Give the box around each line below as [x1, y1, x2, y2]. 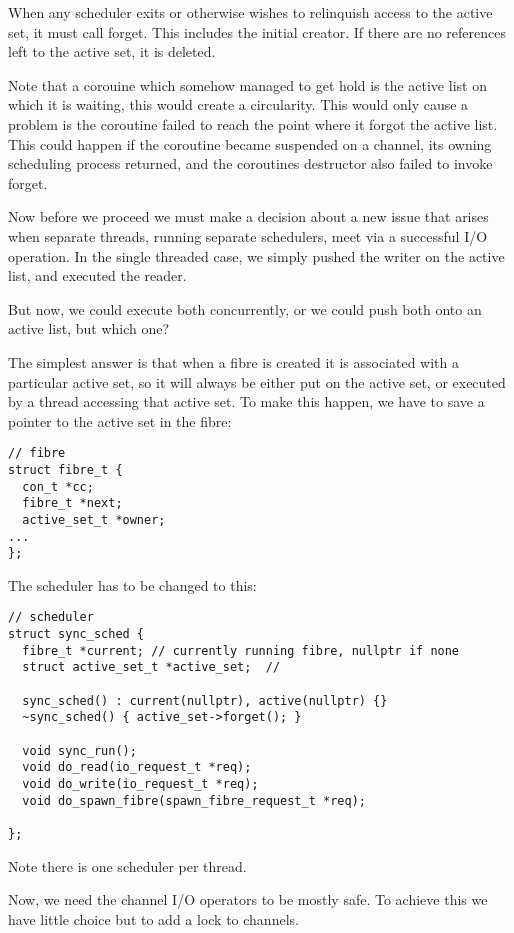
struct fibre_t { [8, 462, 123, 477]
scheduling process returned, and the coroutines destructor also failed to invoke [8, 153, 493, 174]
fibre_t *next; [22, 496, 123, 511]
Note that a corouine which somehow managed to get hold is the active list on [8, 74, 487, 95]
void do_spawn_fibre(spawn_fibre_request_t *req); [22, 793, 366, 808]
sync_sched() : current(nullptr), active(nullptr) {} [22, 693, 388, 708]
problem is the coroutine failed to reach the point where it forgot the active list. [8, 113, 498, 134]
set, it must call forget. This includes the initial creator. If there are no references [8, 21, 507, 42]
